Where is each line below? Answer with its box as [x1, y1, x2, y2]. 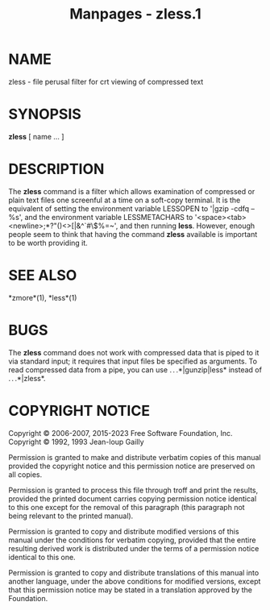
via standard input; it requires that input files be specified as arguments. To [8, 356, 258, 366]
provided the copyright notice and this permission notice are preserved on [8, 461, 255, 471]
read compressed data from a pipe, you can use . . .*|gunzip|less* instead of [8, 364, 262, 375]
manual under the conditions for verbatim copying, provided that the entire [8, 535, 256, 545]
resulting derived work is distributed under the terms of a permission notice [8, 543, 260, 553]
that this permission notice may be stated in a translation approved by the [8, 585, 252, 595]
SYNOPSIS [8, 106, 82, 123]
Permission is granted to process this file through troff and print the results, [8, 485, 259, 495]
